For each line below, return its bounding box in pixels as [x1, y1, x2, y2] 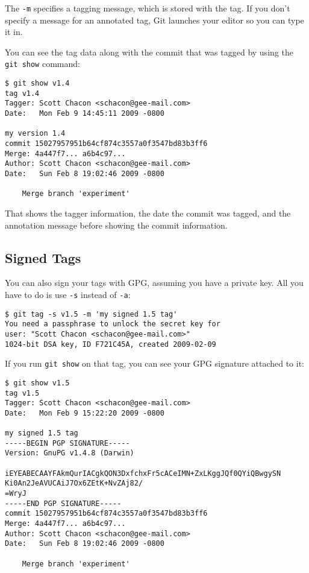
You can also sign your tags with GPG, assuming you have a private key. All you [5, 276, 304, 289]
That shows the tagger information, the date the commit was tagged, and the [5, 206, 291, 219]
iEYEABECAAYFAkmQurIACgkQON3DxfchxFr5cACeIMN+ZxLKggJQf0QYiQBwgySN [5, 469, 281, 478]
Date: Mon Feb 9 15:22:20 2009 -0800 [5, 408, 164, 417]
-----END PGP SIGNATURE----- [5, 499, 122, 508]
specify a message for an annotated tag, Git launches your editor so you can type [5, 13, 304, 26]
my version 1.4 [5, 129, 66, 138]
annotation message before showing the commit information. [5, 218, 228, 231]
